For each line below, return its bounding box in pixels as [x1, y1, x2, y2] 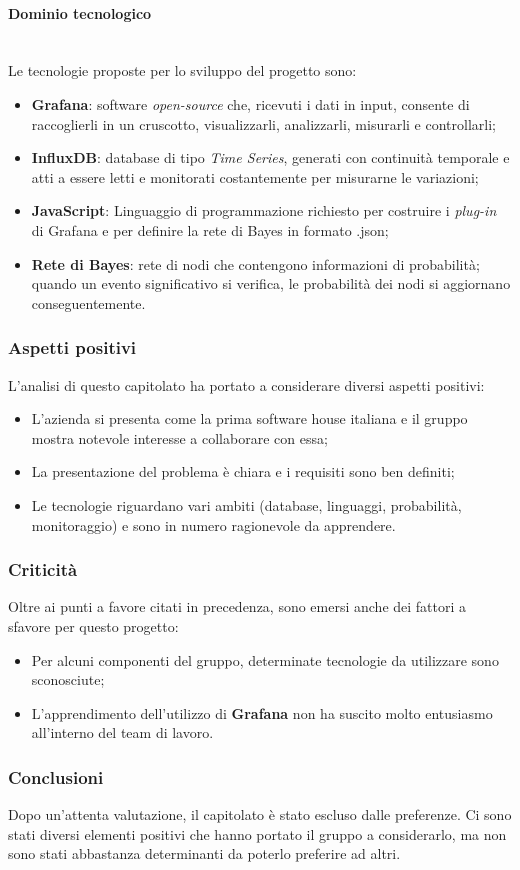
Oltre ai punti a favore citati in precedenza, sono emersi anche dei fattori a [8, 596, 467, 617]
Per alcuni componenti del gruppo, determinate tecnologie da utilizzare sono [31, 649, 499, 670]
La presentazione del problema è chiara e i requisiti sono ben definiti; [31, 461, 455, 482]
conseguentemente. [31, 292, 146, 313]
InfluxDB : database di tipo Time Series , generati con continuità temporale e [31, 147, 510, 168]
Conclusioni [8, 764, 104, 789]
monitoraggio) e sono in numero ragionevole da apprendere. [31, 514, 396, 535]
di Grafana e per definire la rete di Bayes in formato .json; [31, 219, 389, 240]
